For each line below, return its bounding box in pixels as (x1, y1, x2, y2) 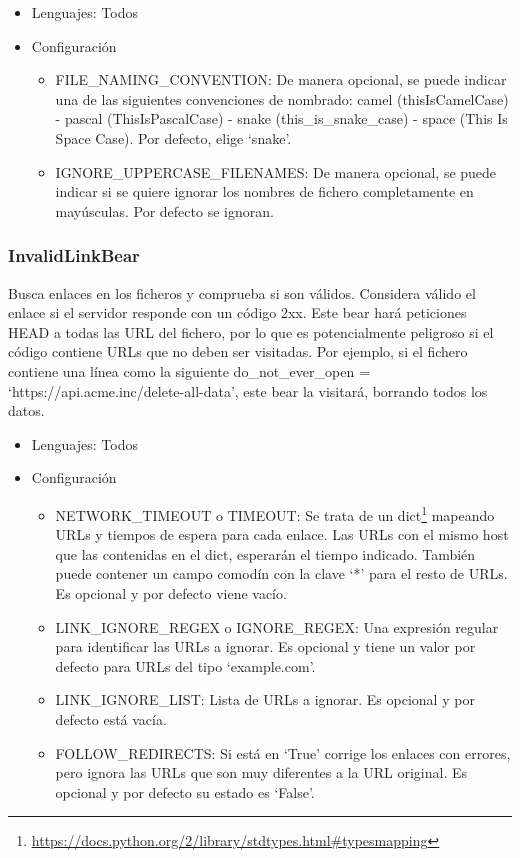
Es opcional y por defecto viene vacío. (55, 582, 287, 603)
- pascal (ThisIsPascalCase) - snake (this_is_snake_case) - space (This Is (55, 108, 508, 129)
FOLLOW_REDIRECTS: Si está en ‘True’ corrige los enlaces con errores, (55, 742, 511, 763)
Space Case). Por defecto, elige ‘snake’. (55, 127, 292, 148)
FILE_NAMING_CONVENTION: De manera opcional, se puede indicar (55, 69, 507, 90)
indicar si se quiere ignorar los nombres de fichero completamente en (55, 181, 474, 202)
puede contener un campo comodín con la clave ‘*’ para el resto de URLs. (55, 563, 508, 584)
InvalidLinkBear (8, 243, 140, 268)
